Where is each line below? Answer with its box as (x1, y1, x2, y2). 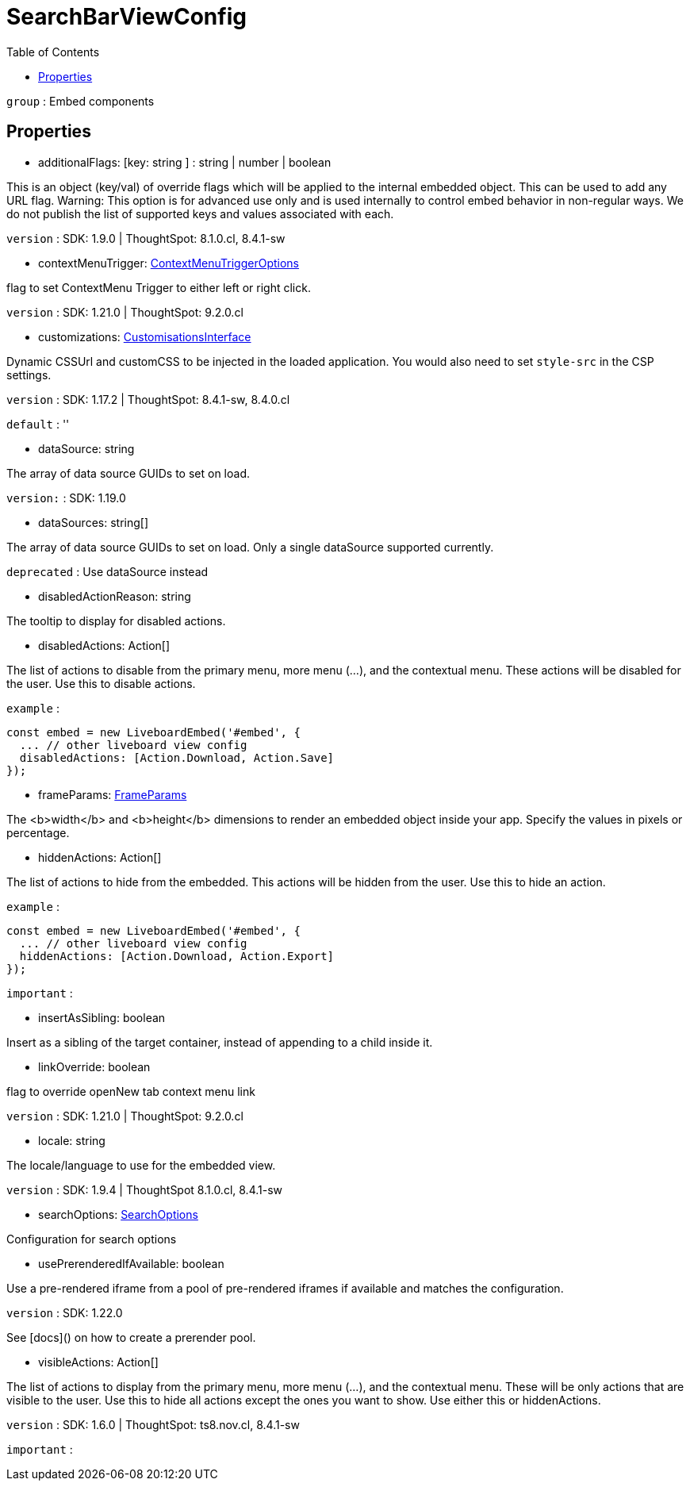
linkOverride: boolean (38, 1059, 151, 1074)
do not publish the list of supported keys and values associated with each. (6, 206, 394, 221)
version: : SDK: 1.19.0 (6, 490, 126, 505)
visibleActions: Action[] (38, 1354, 159, 1369)
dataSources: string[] (38, 515, 148, 529)
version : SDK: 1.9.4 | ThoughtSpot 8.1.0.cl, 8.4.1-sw (6, 1182, 283, 1197)
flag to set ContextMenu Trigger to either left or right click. (6, 280, 311, 294)
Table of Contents (6, 44, 100, 59)
